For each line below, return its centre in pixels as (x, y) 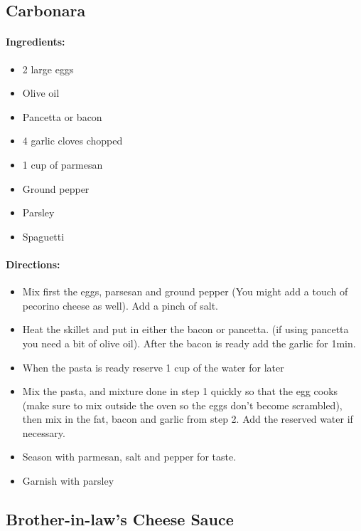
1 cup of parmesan (63, 164)
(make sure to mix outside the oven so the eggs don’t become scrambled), (182, 405)
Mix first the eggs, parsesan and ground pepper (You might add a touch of (185, 291)
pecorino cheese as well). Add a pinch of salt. (120, 305)
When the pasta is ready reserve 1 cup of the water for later (153, 367)
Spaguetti (43, 236)
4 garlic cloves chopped (72, 141)
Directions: (33, 264)
